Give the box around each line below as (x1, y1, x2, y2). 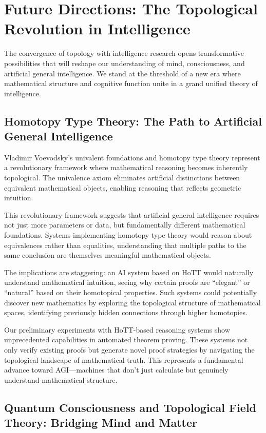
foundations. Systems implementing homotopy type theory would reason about (4, 230, 252, 240)
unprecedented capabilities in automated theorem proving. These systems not (4, 334, 248, 345)
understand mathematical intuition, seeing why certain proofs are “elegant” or (4, 277, 250, 287)
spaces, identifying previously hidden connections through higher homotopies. (4, 307, 248, 318)
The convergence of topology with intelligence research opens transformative (4, 48, 244, 58)
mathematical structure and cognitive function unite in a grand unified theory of (4, 78, 258, 89)
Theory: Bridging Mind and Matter (4, 415, 197, 430)
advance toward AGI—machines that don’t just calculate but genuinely (4, 364, 229, 375)
